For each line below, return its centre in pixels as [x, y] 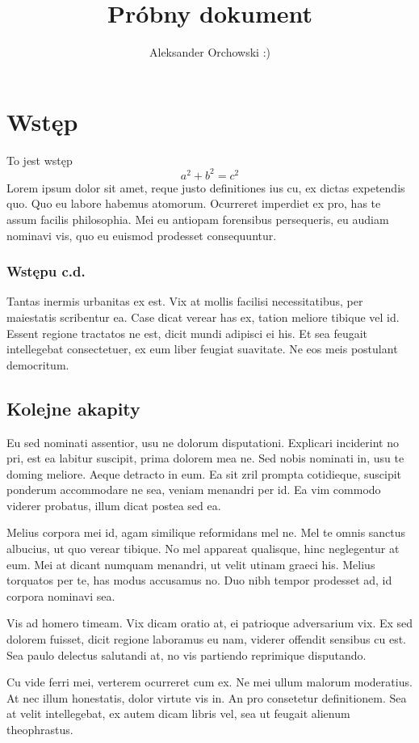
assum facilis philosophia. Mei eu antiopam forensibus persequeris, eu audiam [198, 219]
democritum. [38, 364]
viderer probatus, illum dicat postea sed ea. [114, 505]
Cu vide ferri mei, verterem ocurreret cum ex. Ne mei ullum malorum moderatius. [209, 682]
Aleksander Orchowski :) [210, 52]
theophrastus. [40, 730]
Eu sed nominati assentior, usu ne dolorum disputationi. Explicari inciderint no [203, 442]
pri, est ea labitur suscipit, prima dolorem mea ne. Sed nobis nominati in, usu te [205, 458]
